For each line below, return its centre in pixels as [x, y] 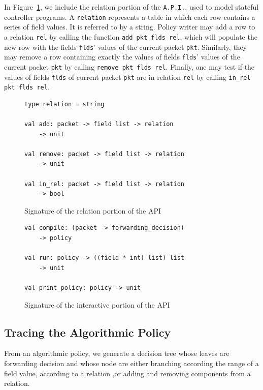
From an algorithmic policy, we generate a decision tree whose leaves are [117, 353]
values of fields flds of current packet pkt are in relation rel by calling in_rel [127, 77]
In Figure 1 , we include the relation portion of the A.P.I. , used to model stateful [131, 7]
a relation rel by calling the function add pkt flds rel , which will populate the [131, 36]
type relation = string [64, 104]
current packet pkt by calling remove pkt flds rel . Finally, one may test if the [129, 66]
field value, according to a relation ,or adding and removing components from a [127, 373]
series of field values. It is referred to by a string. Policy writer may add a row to [130, 27]
